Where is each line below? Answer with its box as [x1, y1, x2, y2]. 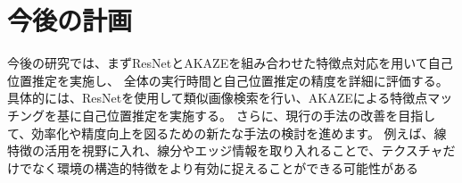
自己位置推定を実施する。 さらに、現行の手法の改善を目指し [81, 105, 436, 124]
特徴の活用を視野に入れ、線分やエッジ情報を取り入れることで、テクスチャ [7, 141, 443, 160]
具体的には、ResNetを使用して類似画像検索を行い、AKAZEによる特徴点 [7, 88, 428, 107]
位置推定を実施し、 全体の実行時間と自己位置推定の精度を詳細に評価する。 [7, 71, 449, 89]
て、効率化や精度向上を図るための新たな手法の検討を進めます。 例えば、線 [7, 123, 447, 142]
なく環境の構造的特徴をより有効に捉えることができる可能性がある [31, 158, 419, 177]
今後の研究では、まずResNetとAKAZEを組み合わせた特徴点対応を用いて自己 [7, 54, 453, 72]
